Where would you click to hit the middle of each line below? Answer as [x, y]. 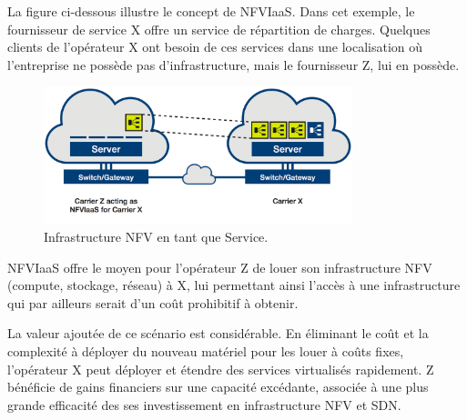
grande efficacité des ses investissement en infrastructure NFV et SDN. [204, 404]
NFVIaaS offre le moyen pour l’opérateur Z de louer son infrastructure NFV [220, 267]
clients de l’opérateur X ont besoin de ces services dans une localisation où [215, 47]
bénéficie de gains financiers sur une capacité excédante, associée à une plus [218, 387]
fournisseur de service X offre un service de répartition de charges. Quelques [219, 29]
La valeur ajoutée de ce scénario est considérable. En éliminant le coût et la [218, 333]
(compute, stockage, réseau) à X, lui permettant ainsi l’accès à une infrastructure [234, 285]
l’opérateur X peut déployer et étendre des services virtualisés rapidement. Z [221, 369]
